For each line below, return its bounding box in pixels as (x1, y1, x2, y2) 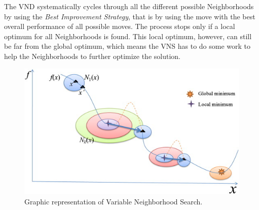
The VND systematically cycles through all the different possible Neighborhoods (4, 1, 254, 11)
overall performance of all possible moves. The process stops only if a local (4, 21, 235, 32)
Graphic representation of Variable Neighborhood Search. (24, 196, 203, 206)
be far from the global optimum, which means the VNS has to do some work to (4, 41, 251, 51)
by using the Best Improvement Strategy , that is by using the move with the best (4, 11, 255, 21)
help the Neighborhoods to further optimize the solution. (4, 50, 180, 61)
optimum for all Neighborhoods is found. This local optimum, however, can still (4, 31, 252, 41)
